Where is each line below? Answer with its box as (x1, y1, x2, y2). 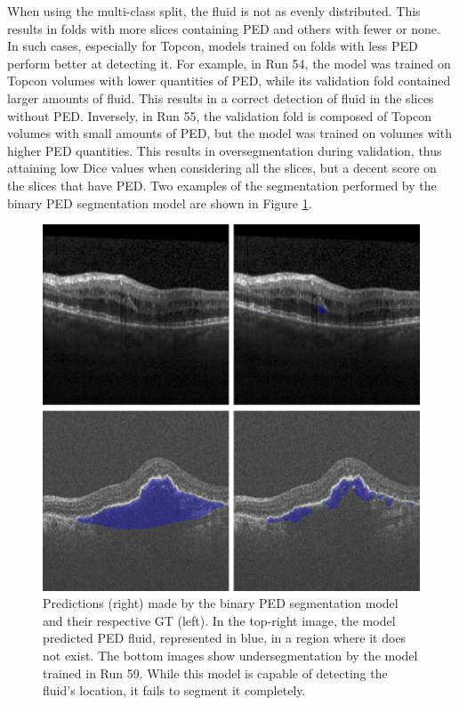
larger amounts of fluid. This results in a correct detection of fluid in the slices (7, 88, 434, 107)
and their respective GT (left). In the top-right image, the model (43, 611, 396, 629)
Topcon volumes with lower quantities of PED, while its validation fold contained (7, 71, 451, 90)
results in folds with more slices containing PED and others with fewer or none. (7, 19, 440, 37)
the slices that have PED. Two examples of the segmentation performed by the (7, 175, 437, 194)
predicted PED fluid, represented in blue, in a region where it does (43, 628, 407, 647)
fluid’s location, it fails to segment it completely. (43, 681, 306, 700)
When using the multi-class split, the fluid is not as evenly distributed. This (7, 2, 421, 20)
